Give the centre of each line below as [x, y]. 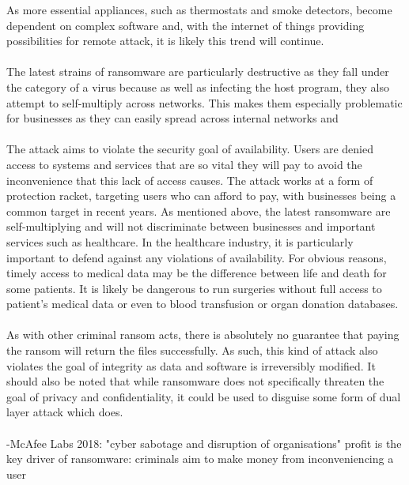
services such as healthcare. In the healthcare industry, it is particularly [180, 241]
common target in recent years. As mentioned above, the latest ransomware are [199, 211]
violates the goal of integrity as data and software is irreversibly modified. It [191, 365]
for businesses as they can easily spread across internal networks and [172, 118]
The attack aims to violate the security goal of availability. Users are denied [190, 149]
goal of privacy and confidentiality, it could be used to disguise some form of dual [204, 396]
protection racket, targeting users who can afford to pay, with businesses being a [201, 196]
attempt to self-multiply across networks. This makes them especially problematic [204, 102]
